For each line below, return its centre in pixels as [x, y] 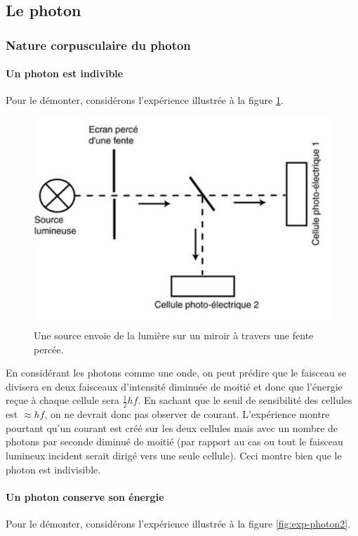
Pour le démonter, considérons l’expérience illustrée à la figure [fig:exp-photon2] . [178, 523]
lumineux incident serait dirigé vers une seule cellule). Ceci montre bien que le [174, 455]
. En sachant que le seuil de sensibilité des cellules [245, 400]
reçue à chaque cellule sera [62, 400]
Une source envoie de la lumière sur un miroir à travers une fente [174, 335]
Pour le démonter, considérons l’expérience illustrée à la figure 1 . [145, 100]
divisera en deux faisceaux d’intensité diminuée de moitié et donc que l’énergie [174, 386]
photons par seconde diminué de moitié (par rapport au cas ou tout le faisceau [174, 442]
